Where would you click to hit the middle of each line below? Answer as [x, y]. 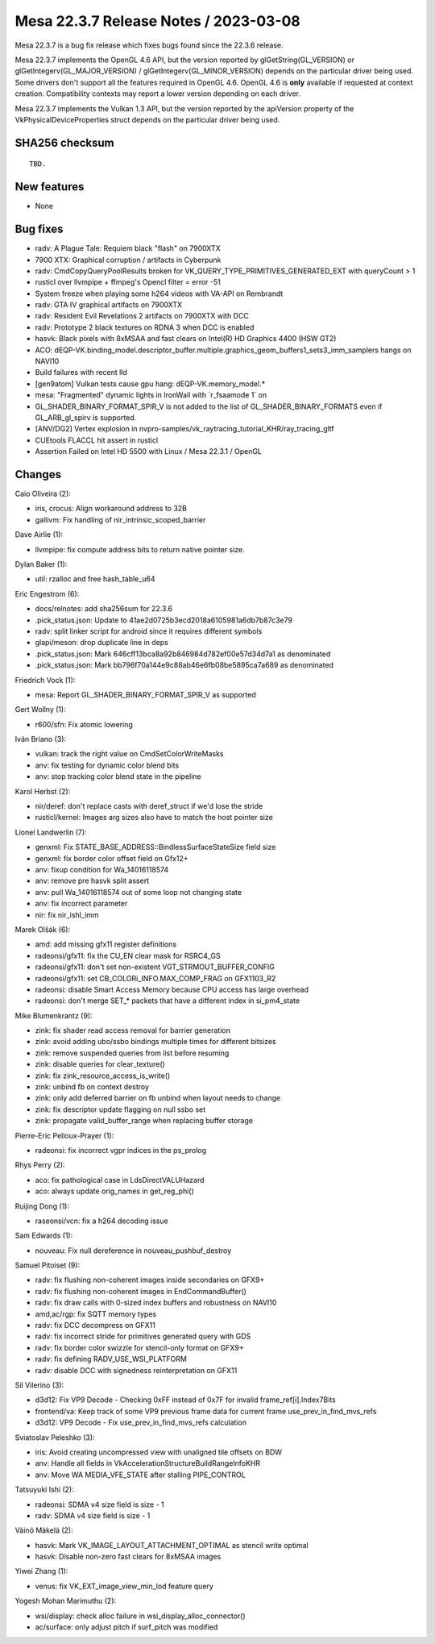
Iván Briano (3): [41, 739]
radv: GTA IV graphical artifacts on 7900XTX [109, 305]
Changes [38, 474]
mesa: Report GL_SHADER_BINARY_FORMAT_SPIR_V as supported [146, 694]
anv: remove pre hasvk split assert [92, 881]
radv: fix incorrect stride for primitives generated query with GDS [143, 1336]
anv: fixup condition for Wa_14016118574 [102, 869]
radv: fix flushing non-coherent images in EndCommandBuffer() [141, 1291]
